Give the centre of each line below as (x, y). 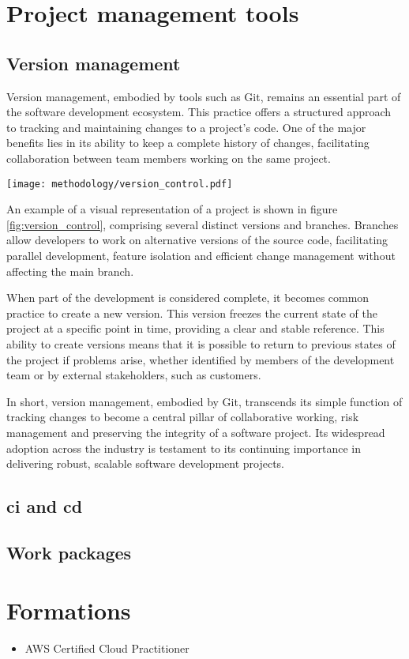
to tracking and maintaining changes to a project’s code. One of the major (186, 127)
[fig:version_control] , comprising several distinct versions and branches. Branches (203, 224)
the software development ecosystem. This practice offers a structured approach (199, 112)
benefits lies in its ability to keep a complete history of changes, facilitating (188, 143)
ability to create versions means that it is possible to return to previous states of (201, 343)
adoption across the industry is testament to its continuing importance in (184, 448)
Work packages (69, 552)
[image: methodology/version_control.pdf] (120, 184)
